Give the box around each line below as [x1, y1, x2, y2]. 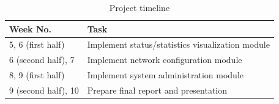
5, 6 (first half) [9, 38, 65, 51]
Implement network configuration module [87, 53, 242, 66]
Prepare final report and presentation [87, 83, 228, 96]
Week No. [9, 22, 52, 35]
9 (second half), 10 [9, 83, 79, 96]
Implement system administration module [87, 69, 244, 81]
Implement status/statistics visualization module [87, 38, 270, 51]
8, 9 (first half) [9, 69, 65, 81]
